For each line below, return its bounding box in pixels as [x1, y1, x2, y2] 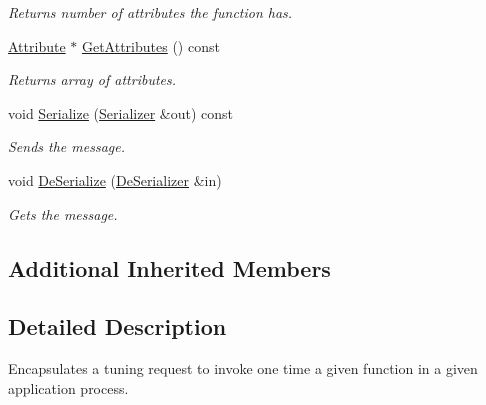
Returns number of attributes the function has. [8, 2, 293, 22]
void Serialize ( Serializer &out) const [8, 102, 234, 123]
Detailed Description [8, 311, 227, 342]
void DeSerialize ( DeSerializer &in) [8, 169, 222, 190]
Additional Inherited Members [8, 252, 331, 283]
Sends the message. [8, 136, 125, 157]
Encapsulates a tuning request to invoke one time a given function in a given [8, 358, 478, 379]
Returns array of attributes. [8, 69, 177, 90]
